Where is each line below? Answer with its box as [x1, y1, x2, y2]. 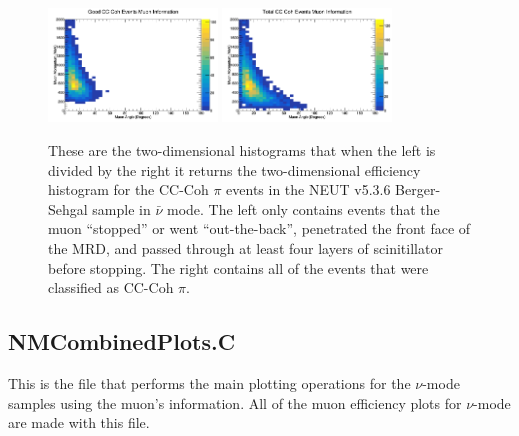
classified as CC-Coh [48, 277, 174, 298]
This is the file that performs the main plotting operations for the [8, 372, 411, 393]
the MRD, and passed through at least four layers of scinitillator [48, 238, 443, 258]
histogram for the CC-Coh [48, 179, 209, 200]
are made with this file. [8, 412, 150, 433]
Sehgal [48, 198, 88, 219]
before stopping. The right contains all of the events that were [48, 257, 429, 278]
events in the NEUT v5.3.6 [226, 179, 391, 200]
